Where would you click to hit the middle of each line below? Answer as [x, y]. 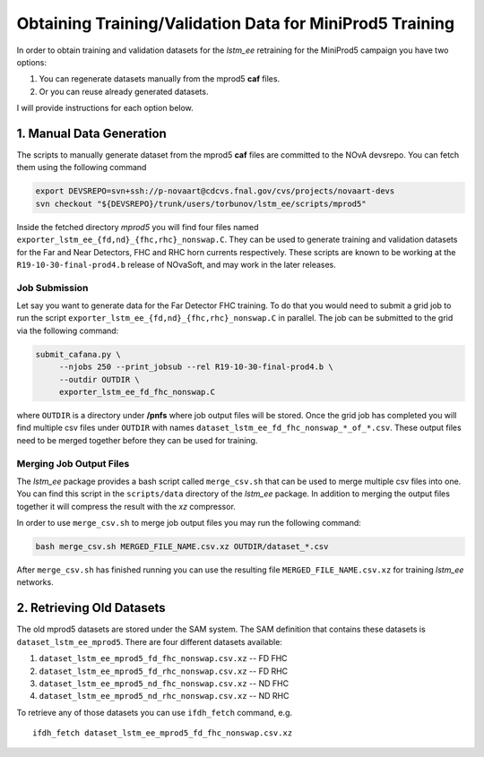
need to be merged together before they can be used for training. [137, 440]
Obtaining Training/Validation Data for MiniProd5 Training [236, 23]
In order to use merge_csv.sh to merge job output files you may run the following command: [189, 523]
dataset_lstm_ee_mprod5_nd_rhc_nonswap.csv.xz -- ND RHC [164, 696]
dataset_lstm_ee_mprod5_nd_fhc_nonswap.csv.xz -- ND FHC [164, 683]
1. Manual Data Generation [92, 133]
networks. [35, 582]
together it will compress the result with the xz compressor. [126, 506]
